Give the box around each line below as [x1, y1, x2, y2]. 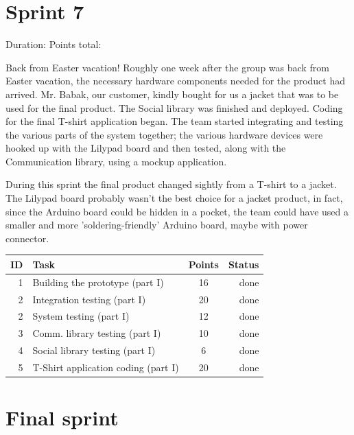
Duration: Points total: [5, 37, 102, 51]
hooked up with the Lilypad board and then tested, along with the [5, 141, 286, 155]
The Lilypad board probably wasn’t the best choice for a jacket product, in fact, [5, 191, 343, 205]
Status [228, 257, 259, 271]
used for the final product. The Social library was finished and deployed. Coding [5, 100, 343, 115]
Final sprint [5, 403, 119, 432]
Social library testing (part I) [32, 343, 156, 357]
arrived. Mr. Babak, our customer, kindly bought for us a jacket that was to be [5, 86, 339, 101]
